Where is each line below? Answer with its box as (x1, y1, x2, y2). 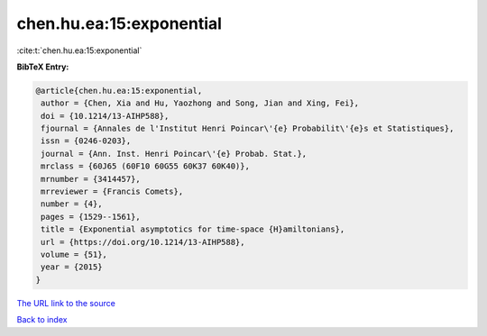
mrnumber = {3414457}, (41, 174, 142, 184)
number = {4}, (41, 199, 103, 209)
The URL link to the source (16, 297, 116, 308)
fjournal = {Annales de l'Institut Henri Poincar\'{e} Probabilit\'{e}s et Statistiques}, (41, 123, 455, 134)
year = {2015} (41, 262, 103, 272)
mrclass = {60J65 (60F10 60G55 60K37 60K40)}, (41, 161, 250, 171)
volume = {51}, (41, 250, 108, 259)
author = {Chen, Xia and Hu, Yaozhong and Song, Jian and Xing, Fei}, (41, 98, 360, 108)
